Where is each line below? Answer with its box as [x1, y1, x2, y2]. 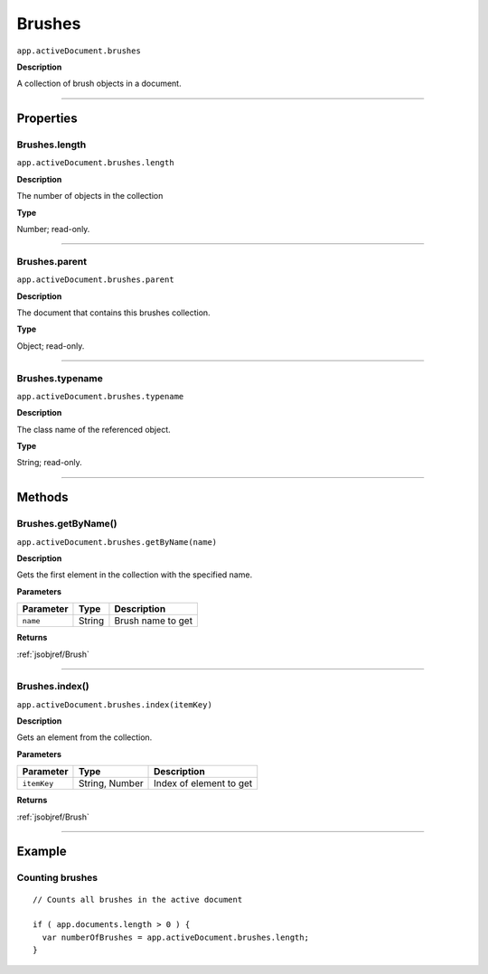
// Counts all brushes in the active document [33, 894, 243, 904]
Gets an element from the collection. [16, 732, 153, 743]
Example [16, 844, 67, 859]
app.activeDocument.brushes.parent [16, 275, 175, 285]
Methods [16, 490, 69, 505]
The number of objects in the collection [16, 191, 164, 201]
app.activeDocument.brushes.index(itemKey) [16, 699, 212, 709]
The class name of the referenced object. [16, 424, 171, 435]
